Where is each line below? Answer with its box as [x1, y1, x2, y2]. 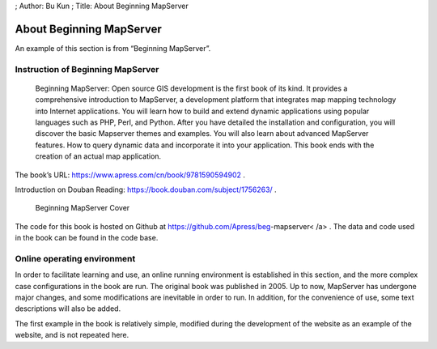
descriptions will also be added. [15, 304, 121, 313]
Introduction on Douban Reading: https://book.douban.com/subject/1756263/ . [15, 185, 277, 194]
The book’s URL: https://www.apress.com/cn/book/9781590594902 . [15, 170, 246, 180]
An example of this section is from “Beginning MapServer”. [15, 43, 211, 53]
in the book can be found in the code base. [15, 233, 159, 243]
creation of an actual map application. [35, 151, 162, 161]
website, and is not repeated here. [15, 330, 129, 340]
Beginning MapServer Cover [35, 203, 130, 213]
